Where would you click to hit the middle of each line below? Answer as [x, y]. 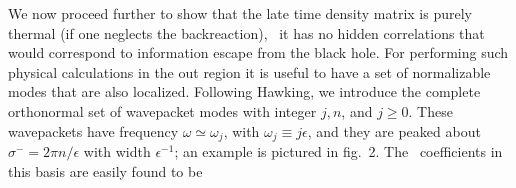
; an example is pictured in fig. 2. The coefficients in [338, 151]
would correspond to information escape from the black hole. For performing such [258, 52]
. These [430, 110]
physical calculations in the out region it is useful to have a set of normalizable [249, 71]
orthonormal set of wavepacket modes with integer [162, 110]
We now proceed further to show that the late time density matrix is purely [240, 13]
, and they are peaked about [394, 130]
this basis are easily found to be [105, 170]
